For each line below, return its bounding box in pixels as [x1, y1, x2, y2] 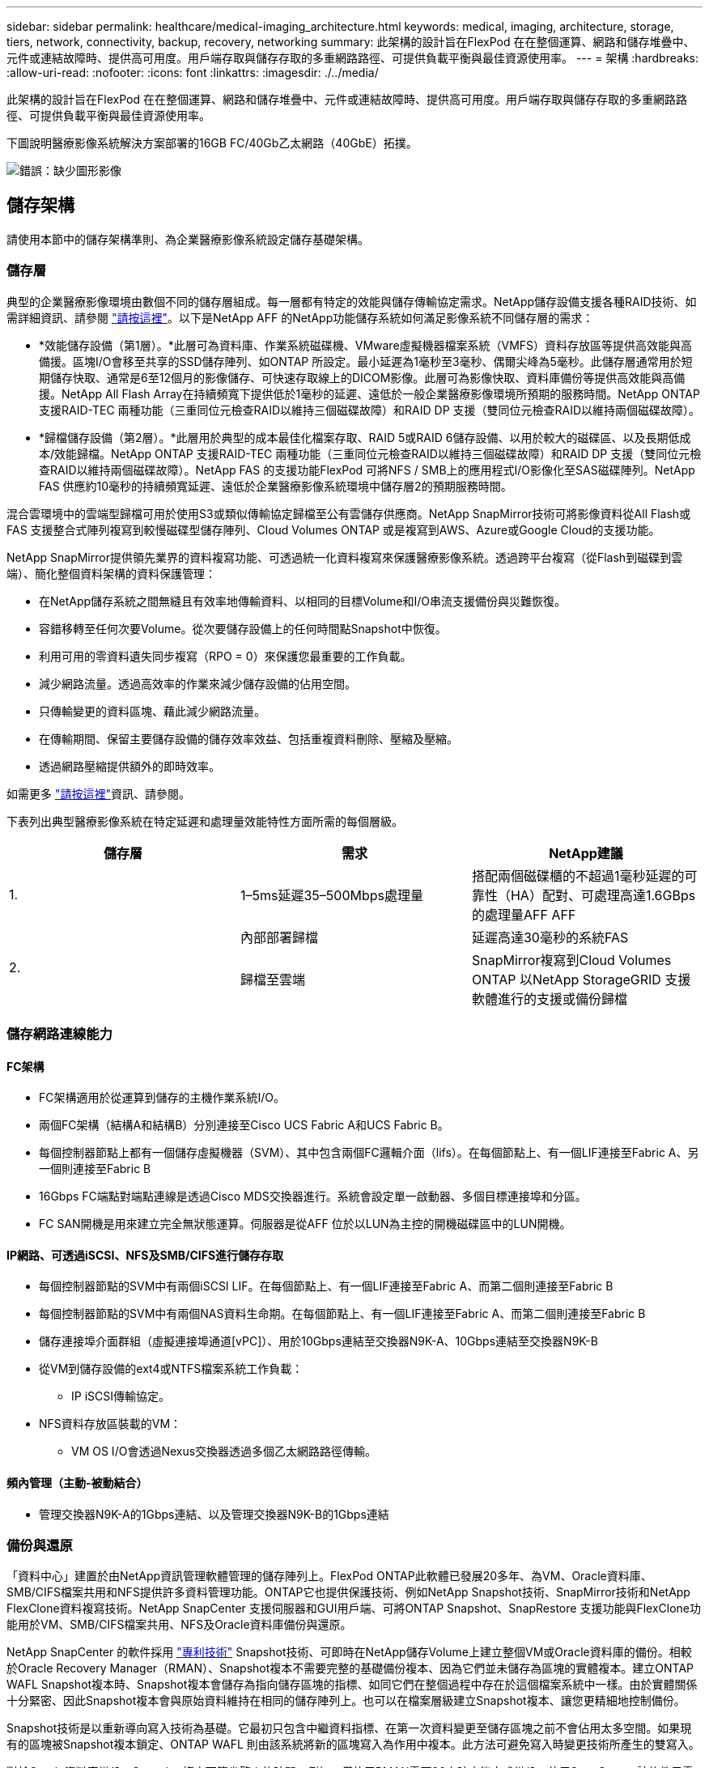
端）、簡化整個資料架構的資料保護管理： [6, 566, 216, 580]
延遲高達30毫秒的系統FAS [471, 929, 629, 946]
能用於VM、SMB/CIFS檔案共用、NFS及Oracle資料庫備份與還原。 [6, 1617, 352, 1632]
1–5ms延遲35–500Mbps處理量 [240, 886, 423, 903]
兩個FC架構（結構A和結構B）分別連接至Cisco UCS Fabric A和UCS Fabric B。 [39, 1118, 449, 1133]
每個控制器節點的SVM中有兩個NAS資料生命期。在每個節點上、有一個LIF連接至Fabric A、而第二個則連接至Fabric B [39, 1307, 646, 1321]
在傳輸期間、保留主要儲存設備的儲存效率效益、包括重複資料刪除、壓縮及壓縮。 [39, 731, 458, 746]
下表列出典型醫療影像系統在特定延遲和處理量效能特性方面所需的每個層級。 [6, 814, 403, 828]
